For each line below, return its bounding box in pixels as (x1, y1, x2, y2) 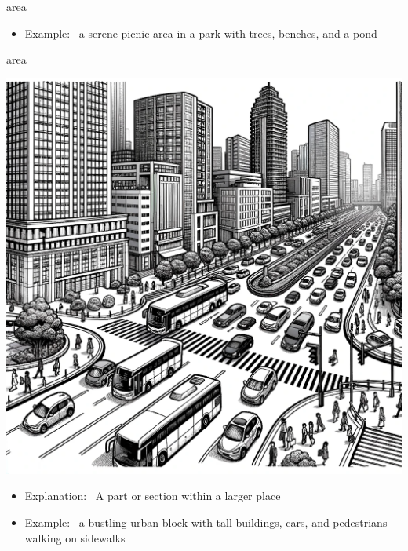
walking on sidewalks (24, 529, 126, 546)
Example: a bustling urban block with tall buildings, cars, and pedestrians (24, 513, 388, 530)
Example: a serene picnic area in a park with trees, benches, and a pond (24, 24, 377, 41)
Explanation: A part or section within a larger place (24, 487, 281, 504)
